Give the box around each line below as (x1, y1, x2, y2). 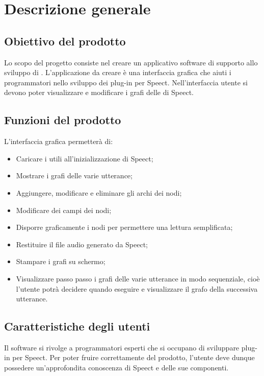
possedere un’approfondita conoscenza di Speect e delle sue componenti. (4, 362, 229, 373)
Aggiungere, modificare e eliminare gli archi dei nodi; (16, 187, 182, 198)
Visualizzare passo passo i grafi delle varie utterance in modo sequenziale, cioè (16, 273, 260, 284)
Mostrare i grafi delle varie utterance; (16, 170, 133, 181)
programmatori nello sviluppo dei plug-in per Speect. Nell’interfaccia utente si (4, 77, 248, 87)
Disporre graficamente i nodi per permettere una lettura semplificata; (16, 222, 233, 232)
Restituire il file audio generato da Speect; (16, 239, 148, 249)
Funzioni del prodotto (4, 112, 121, 128)
